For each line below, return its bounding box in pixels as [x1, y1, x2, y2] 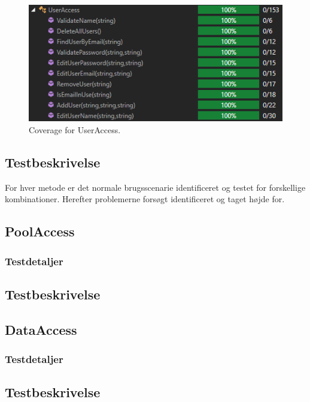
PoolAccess [5, 222, 75, 241]
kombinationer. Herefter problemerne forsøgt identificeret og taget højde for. [5, 193, 285, 205]
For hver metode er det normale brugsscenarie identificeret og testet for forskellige [5, 181, 306, 193]
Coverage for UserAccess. [29, 123, 121, 136]
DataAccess [5, 320, 77, 338]
